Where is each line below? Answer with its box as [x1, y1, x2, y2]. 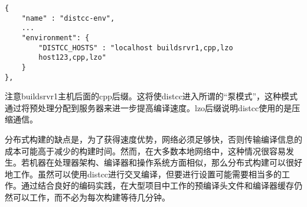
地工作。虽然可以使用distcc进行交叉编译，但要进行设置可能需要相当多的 [5, 167, 282, 180]
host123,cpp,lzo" [38, 53, 106, 62]
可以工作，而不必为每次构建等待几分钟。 [12, 191, 170, 203]
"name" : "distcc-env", [21, 14, 115, 22]
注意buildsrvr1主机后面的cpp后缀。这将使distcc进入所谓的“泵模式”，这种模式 [5, 90, 298, 102]
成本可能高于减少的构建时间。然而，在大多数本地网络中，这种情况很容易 [5, 144, 286, 157]
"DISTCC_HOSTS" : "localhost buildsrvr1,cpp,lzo [38, 43, 233, 52]
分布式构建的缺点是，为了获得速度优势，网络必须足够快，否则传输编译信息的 [5, 133, 302, 145]
